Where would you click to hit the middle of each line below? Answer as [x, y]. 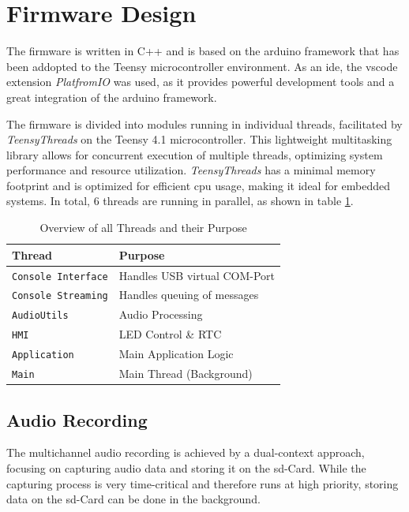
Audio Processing [161, 314]
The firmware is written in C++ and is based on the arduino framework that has [203, 51]
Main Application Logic [176, 354]
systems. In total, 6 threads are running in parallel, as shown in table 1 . [180, 201]
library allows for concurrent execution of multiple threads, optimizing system [195, 154]
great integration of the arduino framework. [112, 97]
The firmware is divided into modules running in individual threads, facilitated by [204, 123]
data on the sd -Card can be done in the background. [133, 499]
